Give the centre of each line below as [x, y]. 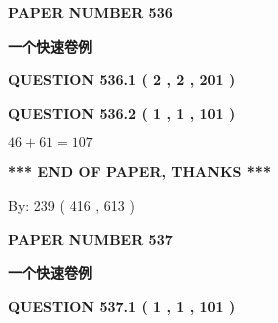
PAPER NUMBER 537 [90, 238]
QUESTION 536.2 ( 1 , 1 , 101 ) [122, 112]
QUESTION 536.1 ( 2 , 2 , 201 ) [122, 79]
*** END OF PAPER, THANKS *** [139, 171]
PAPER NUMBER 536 [90, 12]
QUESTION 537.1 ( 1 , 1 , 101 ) [122, 305]
